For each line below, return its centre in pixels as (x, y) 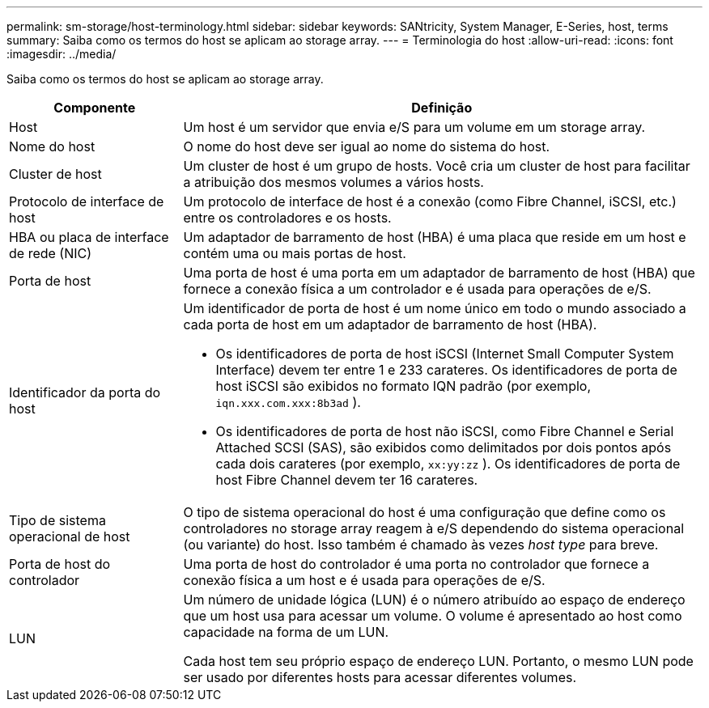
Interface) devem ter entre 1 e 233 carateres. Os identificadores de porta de (446, 370)
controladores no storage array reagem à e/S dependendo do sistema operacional (433, 528)
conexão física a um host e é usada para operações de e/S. (364, 580)
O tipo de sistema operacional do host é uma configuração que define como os (425, 512)
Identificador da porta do (85, 392)
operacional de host (70, 536)
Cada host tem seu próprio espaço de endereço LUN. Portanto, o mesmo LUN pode (438, 661)
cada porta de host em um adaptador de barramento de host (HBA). (390, 324)
